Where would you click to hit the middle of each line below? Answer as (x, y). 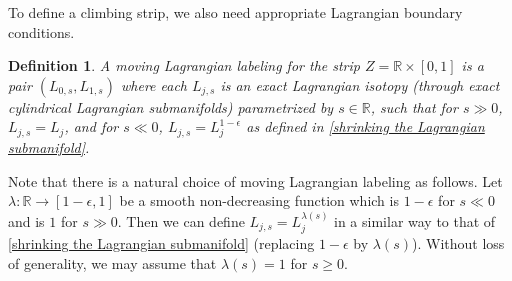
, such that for (414, 106)
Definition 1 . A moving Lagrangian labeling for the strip (184, 65)
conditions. (41, 31)
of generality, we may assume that (112, 262)
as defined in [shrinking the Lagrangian (365, 126)
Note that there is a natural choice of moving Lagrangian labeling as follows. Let (255, 180)
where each (154, 84)
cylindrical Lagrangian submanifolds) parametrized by (171, 106)
